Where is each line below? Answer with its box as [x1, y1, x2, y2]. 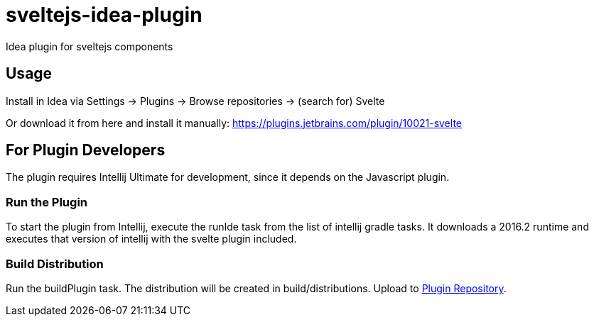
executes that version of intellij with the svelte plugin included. [6, 233, 297, 245]
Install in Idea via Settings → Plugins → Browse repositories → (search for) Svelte [6, 94, 385, 107]
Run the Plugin [6, 194, 87, 209]
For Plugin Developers [6, 141, 166, 160]
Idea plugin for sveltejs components [6, 40, 173, 52]
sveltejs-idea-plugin [6, 3, 202, 27]
